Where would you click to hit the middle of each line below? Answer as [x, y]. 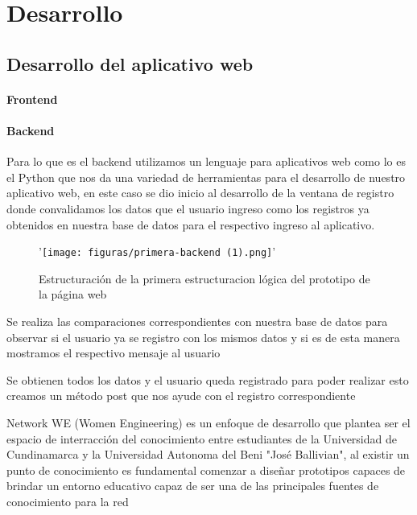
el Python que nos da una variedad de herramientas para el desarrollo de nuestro [206, 177]
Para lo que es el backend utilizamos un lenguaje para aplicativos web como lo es [206, 161]
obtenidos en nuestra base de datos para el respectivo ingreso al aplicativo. [191, 224]
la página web [73, 294]
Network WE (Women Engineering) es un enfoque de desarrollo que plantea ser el [208, 422]
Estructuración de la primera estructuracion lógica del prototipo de [204, 278]
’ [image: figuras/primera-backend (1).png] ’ [157, 251]
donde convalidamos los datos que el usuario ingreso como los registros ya [188, 208]
